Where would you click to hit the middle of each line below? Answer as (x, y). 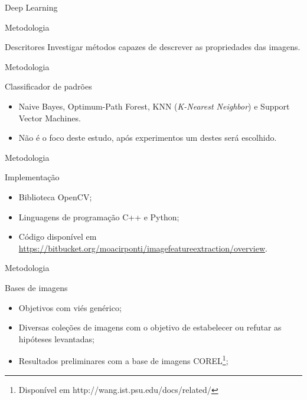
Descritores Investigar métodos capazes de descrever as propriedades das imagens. (153, 47)
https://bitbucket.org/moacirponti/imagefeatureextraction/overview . (143, 248)
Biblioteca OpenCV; (55, 196)
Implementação (32, 177)
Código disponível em (58, 237)
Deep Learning (31, 7)
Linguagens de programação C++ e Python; (99, 216)
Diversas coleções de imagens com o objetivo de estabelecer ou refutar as (150, 327)
